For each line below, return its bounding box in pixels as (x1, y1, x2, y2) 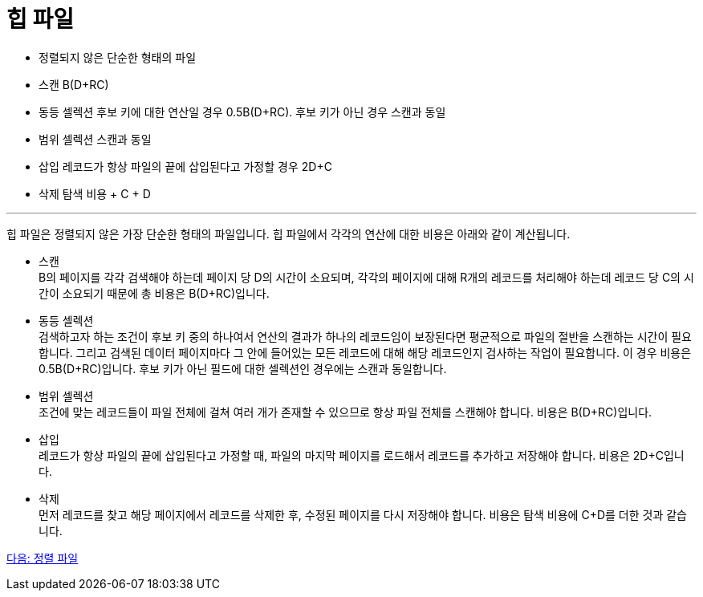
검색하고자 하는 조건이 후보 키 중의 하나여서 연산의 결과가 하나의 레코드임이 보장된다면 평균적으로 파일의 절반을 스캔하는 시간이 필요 (39, 329, 692, 343)
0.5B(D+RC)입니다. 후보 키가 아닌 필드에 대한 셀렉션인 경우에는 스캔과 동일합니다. (39, 361, 447, 376)
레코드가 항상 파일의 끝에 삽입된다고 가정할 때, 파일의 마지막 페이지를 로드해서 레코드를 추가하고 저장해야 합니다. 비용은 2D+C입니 (39, 448, 685, 462)
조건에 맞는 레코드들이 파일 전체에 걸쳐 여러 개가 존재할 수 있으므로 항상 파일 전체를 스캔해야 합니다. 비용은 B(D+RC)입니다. (39, 404, 652, 419)
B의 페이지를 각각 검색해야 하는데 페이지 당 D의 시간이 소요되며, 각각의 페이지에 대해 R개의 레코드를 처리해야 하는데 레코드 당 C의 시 (39, 270, 694, 284)
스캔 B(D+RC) (39, 77, 109, 91)
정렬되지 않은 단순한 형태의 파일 (39, 50, 197, 64)
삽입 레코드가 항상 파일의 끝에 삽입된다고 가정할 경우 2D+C (39, 159, 332, 173)
